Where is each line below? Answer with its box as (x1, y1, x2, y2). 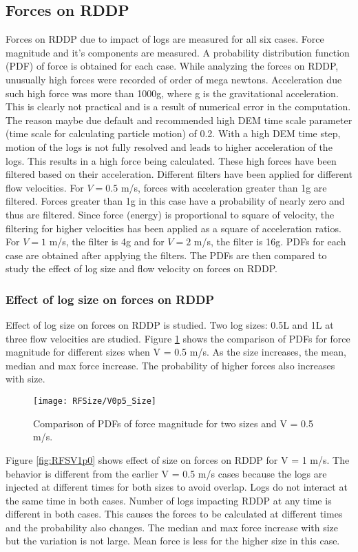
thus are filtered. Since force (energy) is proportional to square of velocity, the (6, 207, 335, 221)
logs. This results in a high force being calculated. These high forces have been (6, 153, 337, 167)
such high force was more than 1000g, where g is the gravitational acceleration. (6, 85, 339, 100)
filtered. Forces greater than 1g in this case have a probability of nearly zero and (6, 194, 345, 208)
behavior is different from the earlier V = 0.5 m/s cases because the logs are (6, 466, 327, 480)
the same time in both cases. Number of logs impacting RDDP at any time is (6, 493, 332, 507)
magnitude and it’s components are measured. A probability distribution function (6, 45, 350, 59)
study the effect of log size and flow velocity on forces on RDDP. (6, 261, 277, 276)
